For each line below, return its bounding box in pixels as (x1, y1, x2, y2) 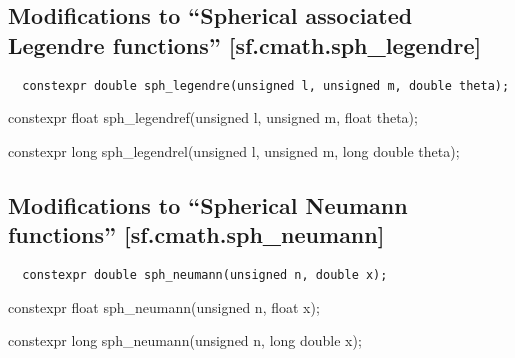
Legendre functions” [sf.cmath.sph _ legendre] (8, 29, 482, 60)
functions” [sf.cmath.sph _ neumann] (8, 219, 385, 250)
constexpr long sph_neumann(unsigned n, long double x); (8, 330, 362, 351)
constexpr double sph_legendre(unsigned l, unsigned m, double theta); (22, 78, 510, 93)
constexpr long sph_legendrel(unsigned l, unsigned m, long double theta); (8, 140, 460, 161)
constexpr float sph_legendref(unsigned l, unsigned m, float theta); (8, 107, 418, 128)
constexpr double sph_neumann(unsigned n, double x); (22, 268, 388, 283)
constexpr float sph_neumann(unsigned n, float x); (8, 296, 320, 317)
